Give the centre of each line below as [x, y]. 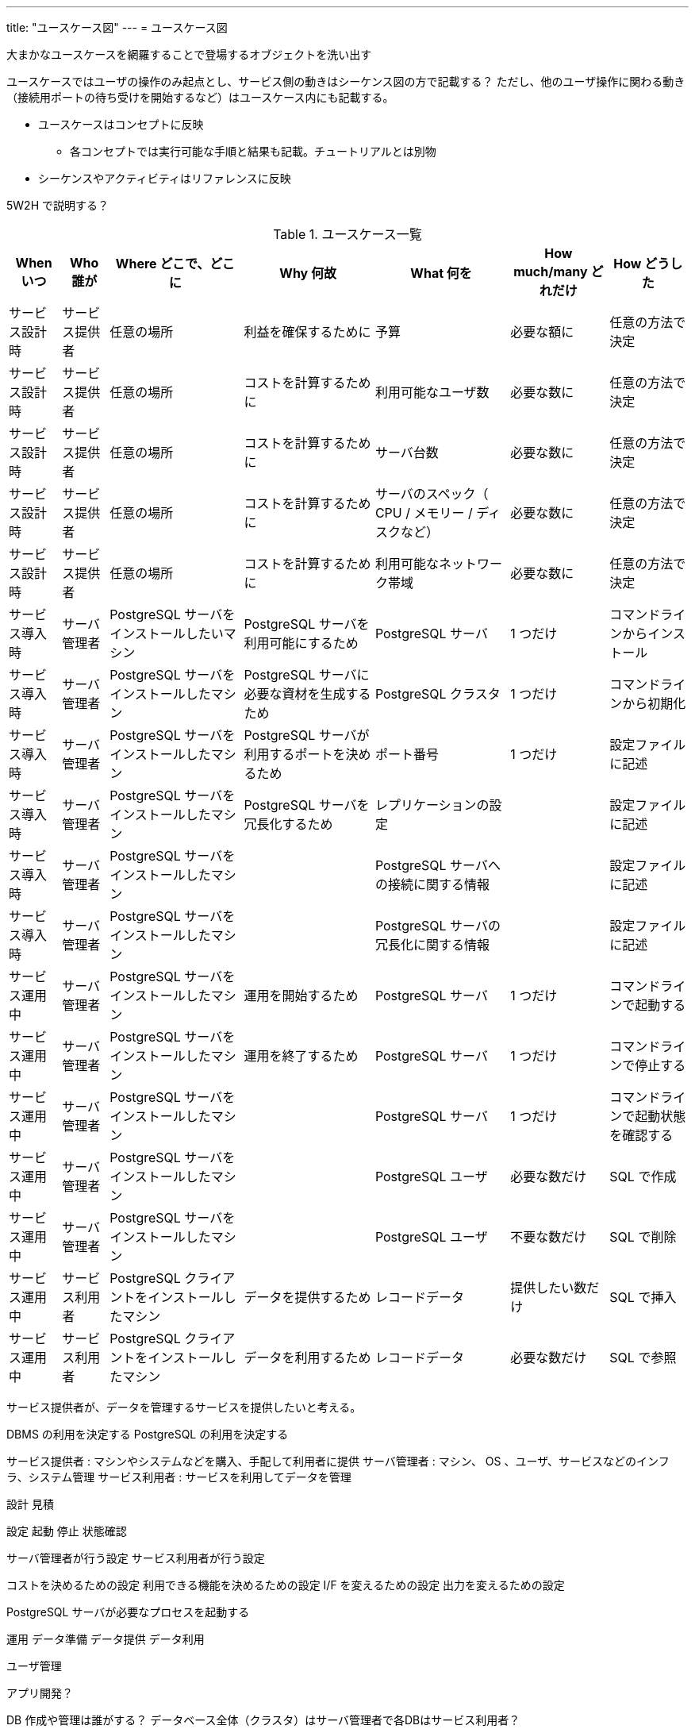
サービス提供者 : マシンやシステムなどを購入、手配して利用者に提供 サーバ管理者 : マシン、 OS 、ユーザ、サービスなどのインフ [338, 1461]
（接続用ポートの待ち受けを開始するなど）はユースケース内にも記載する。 [200, 97]
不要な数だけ [549, 1237]
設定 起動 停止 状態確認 [67, 1531]
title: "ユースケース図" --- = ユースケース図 [117, 27]
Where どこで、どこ [175, 264]
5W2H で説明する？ [58, 205]
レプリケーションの [432, 805]
